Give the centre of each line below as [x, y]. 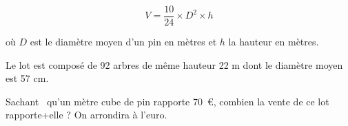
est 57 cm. [27, 78]
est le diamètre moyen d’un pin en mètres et [123, 42]
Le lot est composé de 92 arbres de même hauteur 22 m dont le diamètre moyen [174, 64]
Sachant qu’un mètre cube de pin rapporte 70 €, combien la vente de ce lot [167, 101]
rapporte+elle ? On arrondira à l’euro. [86, 115]
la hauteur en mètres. [274, 42]
